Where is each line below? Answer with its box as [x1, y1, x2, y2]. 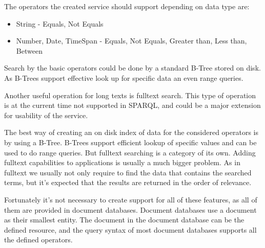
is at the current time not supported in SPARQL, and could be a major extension [4, 100, 261, 110]
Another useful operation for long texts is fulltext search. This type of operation [4, 89, 256, 100]
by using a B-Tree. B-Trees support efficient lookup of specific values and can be [4, 137, 257, 147]
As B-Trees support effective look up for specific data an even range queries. [4, 72, 243, 83]
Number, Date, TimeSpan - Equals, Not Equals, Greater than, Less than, [16, 35, 247, 46]
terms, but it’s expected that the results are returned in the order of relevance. [4, 177, 252, 188]
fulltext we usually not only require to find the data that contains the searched [4, 167, 252, 177]
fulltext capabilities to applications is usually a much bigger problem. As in [4, 157, 240, 168]
